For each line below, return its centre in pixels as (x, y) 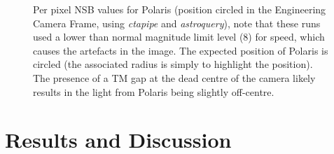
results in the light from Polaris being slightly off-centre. (154, 91)
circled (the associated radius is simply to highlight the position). (173, 64)
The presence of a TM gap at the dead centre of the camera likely (174, 77)
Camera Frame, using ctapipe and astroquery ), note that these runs (177, 23)
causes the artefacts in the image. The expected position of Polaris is (181, 50)
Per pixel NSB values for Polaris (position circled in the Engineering (180, 9)
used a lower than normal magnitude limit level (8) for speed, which (179, 37)
